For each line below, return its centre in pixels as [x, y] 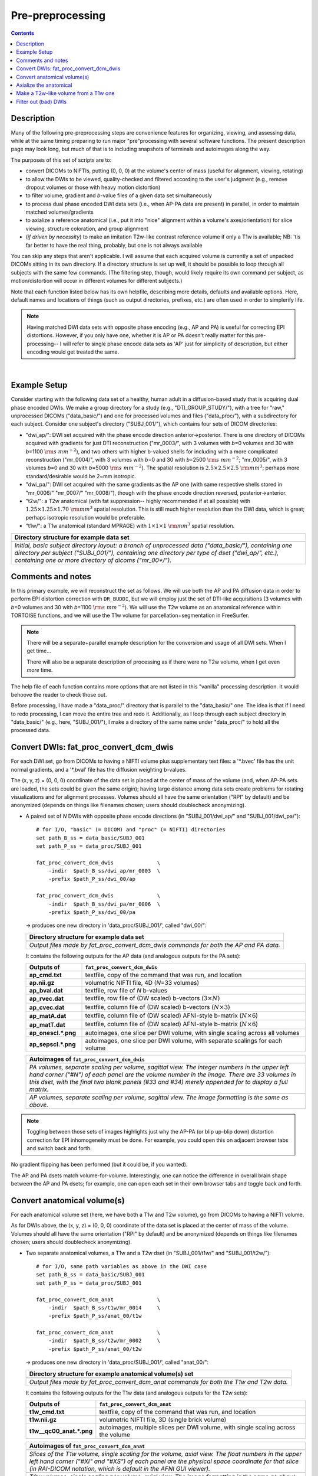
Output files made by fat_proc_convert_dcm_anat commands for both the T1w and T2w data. [159, 1382]
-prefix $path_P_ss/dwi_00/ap [92, 879]
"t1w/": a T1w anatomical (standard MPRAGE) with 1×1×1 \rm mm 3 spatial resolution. [130, 525]
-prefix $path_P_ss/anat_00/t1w [95, 1316]
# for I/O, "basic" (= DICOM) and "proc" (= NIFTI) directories [131, 830]
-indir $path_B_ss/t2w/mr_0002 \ [104, 1341]
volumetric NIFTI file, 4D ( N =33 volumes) [142, 983]
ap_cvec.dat [47, 1007]
